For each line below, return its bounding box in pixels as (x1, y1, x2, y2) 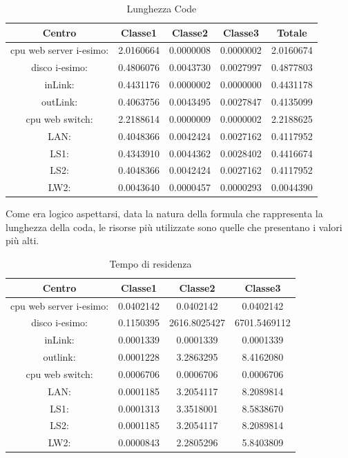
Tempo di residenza (109, 257, 192, 271)
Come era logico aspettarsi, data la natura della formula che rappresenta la (6, 206, 323, 221)
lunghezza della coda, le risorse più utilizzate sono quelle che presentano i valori (6, 219, 342, 234)
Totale (276, 25, 307, 39)
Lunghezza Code (126, 1, 197, 15)
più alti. (6, 233, 39, 248)
